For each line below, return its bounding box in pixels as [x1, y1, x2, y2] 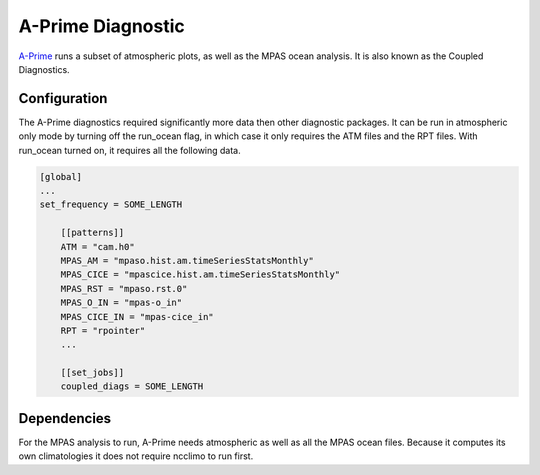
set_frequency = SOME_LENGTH [39, 199, 183, 210]
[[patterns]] [60, 227, 125, 239]
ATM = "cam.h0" [60, 241, 135, 252]
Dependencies [18, 410, 112, 427]
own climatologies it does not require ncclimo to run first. [18, 450, 254, 462]
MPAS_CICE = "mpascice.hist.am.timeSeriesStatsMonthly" [60, 269, 341, 280]
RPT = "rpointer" [60, 325, 146, 336]
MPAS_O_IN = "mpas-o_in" [60, 297, 183, 309]
